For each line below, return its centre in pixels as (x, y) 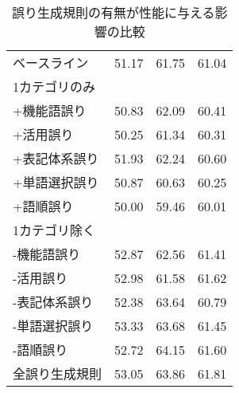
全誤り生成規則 (58, 373)
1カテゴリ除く (54, 230)
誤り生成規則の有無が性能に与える (113, 12)
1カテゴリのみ (54, 86)
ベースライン (51, 63)
